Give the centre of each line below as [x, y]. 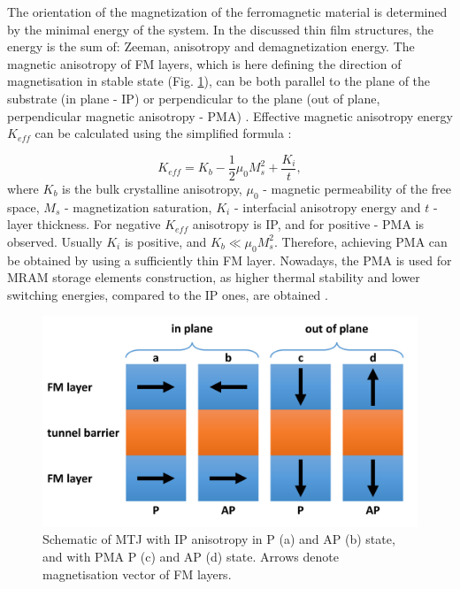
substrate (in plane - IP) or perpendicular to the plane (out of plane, [194, 98]
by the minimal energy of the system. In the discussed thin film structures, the [221, 29]
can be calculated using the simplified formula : [163, 133]
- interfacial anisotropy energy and [327, 207]
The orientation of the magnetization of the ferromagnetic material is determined [227, 11]
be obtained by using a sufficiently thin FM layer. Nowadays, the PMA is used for [230, 260]
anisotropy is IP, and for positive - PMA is [308, 224]
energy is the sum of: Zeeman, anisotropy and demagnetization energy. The [211, 46]
